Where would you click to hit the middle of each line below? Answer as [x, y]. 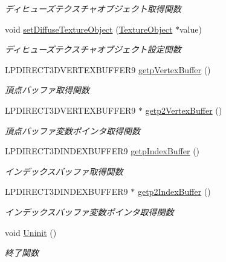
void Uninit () [31, 232]
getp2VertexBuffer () [184, 110]
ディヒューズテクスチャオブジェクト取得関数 [93, 8]
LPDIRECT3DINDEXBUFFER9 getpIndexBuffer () [102, 151]
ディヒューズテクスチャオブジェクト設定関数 [93, 49]
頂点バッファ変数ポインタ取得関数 [73, 130]
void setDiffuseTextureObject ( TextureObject [89, 29]
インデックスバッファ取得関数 [64, 171]
